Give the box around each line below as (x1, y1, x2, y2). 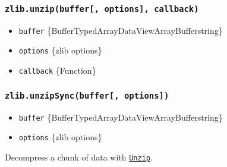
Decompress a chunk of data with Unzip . (5, 150, 153, 163)
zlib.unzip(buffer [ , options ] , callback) (5, 4, 199, 14)
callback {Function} (18, 64, 96, 77)
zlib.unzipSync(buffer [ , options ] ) (5, 90, 169, 100)
